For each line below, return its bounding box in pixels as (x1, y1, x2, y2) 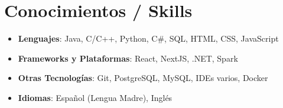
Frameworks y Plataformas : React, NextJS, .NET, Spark (18, 52, 238, 64)
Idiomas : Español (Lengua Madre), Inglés (18, 91, 173, 103)
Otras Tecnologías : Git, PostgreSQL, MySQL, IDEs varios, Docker (18, 72, 268, 84)
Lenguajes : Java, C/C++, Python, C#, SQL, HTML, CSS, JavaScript (18, 32, 279, 45)
